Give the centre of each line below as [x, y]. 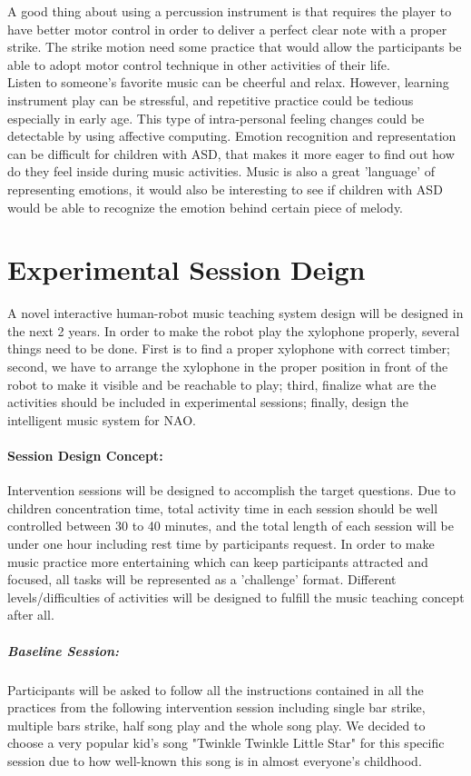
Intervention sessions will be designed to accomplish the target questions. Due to [231, 490]
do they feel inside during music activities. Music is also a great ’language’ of [221, 171]
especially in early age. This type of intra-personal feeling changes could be [216, 118]
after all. [31, 615]
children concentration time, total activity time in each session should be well [223, 507]
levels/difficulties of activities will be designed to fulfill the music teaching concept [236, 597]
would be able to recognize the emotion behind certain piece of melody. [206, 207]
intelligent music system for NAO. [102, 419]
